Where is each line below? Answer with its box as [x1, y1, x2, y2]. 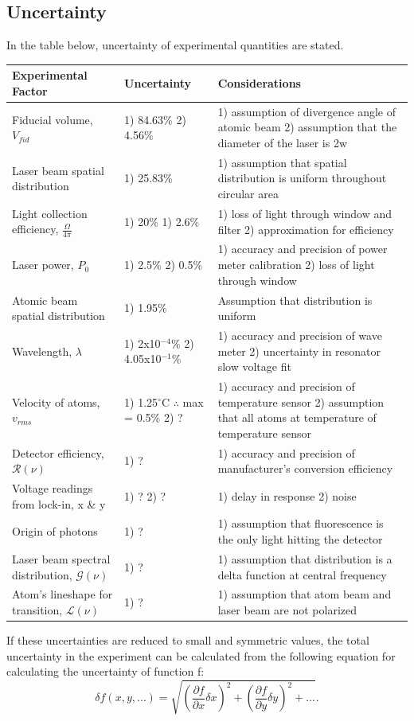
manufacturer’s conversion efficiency [217, 460, 393, 477]
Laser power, [12, 256, 74, 273]
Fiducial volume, [12, 111, 93, 127]
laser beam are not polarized [217, 601, 357, 618]
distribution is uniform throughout [217, 170, 387, 186]
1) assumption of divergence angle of [217, 103, 396, 119]
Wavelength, [12, 342, 72, 359]
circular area [217, 185, 279, 201]
